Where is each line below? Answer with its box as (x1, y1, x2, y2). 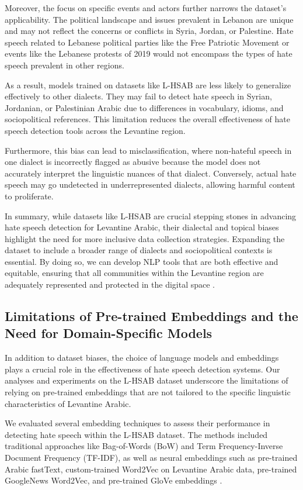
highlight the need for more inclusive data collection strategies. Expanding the (5, 232, 285, 244)
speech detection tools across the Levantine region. (5, 124, 186, 136)
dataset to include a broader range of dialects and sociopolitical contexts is (5, 244, 273, 256)
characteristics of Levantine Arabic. (5, 397, 131, 409)
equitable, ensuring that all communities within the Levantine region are (5, 267, 264, 279)
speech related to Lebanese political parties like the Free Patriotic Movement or (5, 36, 290, 48)
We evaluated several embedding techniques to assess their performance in (5, 417, 270, 429)
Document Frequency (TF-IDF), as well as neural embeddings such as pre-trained (5, 451, 298, 463)
